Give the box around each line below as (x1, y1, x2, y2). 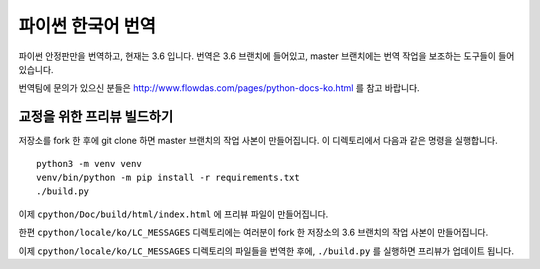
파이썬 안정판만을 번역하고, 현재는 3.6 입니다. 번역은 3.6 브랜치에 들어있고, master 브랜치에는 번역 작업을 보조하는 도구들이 (18, 50, 497, 62)
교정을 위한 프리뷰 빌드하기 (18, 108, 174, 125)
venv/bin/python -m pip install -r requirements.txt (36, 172, 300, 184)
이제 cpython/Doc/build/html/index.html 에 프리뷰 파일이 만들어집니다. (18, 208, 329, 220)
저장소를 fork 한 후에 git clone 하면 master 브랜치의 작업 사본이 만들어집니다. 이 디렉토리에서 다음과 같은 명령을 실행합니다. (18, 135, 499, 147)
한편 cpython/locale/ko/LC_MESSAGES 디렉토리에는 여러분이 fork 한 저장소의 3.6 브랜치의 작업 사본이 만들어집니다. (18, 226, 489, 239)
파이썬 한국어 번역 (18, 15, 157, 37)
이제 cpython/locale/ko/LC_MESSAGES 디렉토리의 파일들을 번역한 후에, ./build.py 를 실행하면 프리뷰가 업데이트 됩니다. (18, 245, 515, 257)
